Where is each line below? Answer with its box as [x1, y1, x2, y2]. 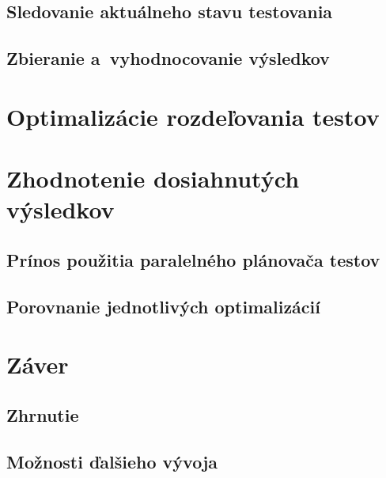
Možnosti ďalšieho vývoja [6, 449, 218, 473]
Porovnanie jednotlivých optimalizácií [6, 294, 320, 318]
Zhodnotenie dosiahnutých [6, 162, 300, 195]
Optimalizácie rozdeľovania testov [6, 100, 380, 132]
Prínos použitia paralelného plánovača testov [6, 247, 380, 271]
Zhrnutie [6, 402, 79, 427]
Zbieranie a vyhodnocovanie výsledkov [6, 46, 330, 70]
